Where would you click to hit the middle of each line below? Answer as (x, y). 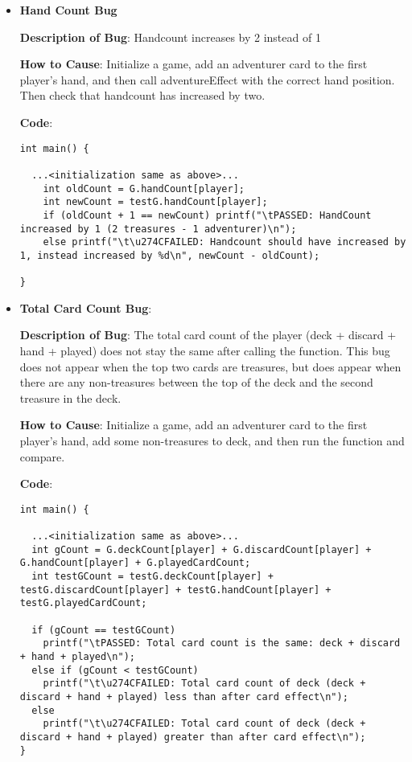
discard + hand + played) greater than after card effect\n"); (193, 737)
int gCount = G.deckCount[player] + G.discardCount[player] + (202, 549)
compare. (42, 456)
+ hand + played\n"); (77, 656)
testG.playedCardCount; (83, 603)
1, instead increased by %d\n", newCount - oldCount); (170, 255)
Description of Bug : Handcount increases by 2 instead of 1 (170, 37)
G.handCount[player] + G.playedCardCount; (135, 563)
